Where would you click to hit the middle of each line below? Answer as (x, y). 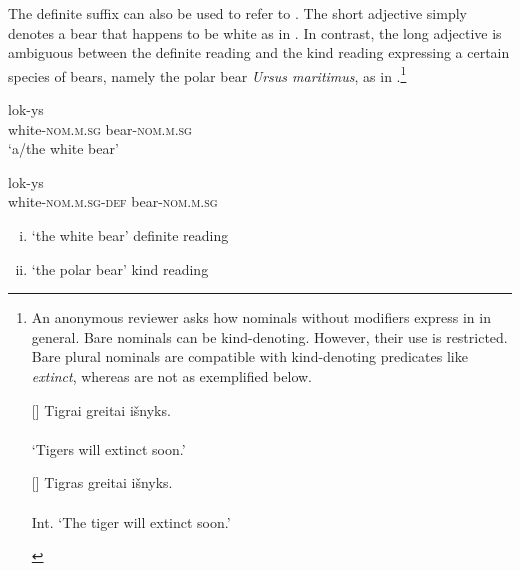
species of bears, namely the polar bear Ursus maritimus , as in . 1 (207, 74)
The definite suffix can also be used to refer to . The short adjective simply (237, 13)
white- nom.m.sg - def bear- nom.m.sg (113, 201)
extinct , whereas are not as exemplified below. (172, 375)
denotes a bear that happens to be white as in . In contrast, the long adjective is (255, 32)
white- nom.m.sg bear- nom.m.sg (100, 128)
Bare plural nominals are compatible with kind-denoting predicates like (249, 356)
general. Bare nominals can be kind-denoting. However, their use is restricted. (269, 336)
